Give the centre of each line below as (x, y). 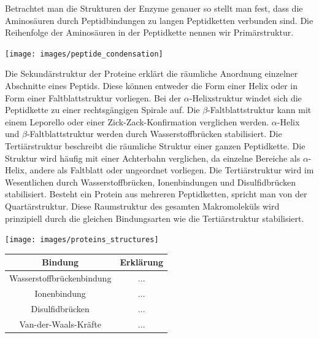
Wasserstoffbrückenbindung (60, 278)
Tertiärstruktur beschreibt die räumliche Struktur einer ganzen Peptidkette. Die (155, 146)
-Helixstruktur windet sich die (245, 97)
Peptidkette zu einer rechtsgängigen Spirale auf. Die (102, 110)
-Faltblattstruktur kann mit (259, 110)
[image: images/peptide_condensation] (84, 54)
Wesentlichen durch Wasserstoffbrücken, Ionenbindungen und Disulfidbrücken (151, 182)
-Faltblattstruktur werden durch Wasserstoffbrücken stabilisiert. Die (154, 134)
